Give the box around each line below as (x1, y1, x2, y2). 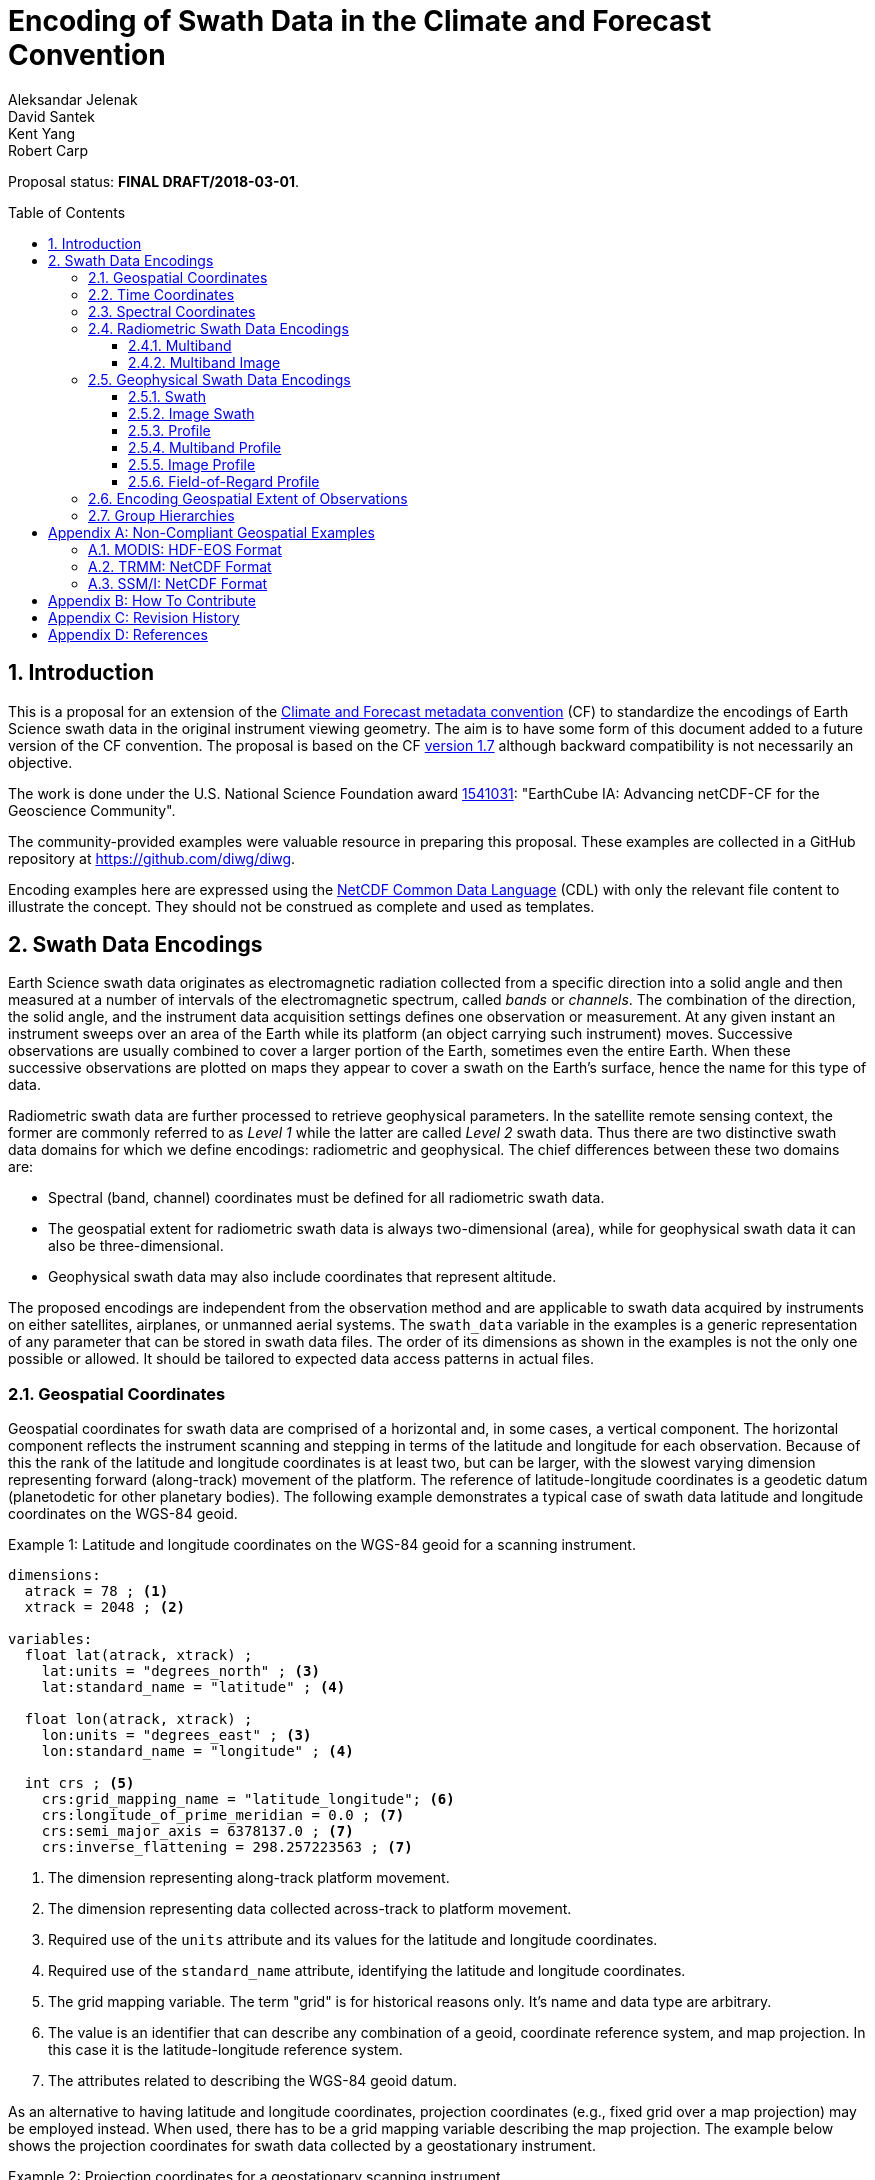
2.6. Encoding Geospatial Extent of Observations (88, 489, 408, 507)
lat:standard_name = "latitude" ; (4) (41, 1679, 346, 1696)
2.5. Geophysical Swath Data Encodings (88, 370, 351, 388)
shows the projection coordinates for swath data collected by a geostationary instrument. (8, 2137, 596, 2155)
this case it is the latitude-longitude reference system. (48, 2041, 403, 2059)
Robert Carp (8, 141, 89, 159)
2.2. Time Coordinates (88, 285, 235, 303)
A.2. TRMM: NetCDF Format (88, 557, 272, 575)
